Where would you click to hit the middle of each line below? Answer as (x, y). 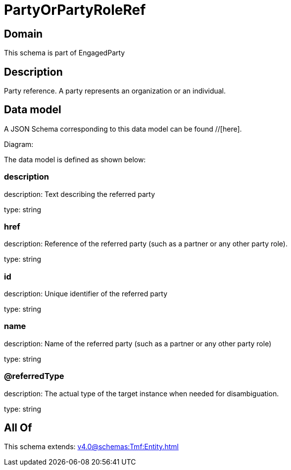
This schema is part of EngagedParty (65, 53)
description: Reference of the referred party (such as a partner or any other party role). (146, 244)
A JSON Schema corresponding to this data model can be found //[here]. (123, 129)
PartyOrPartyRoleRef (75, 10)
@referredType (34, 376)
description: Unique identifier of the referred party (86, 294)
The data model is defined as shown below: (75, 159)
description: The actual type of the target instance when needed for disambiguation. (142, 393)
